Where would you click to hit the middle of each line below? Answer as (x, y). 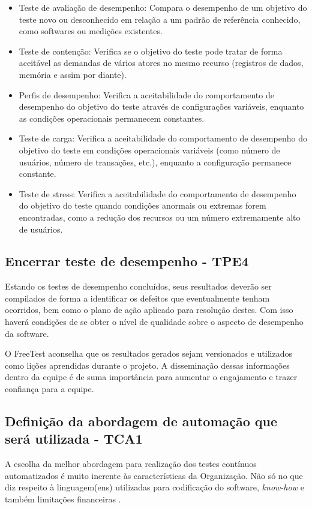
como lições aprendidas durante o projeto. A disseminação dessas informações (147, 365)
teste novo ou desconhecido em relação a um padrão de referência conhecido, (160, 19)
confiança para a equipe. (49, 389)
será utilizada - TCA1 (74, 439)
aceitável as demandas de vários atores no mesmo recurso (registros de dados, (161, 63)
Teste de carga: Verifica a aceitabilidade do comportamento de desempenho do (163, 138)
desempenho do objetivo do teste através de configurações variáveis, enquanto (161, 106)
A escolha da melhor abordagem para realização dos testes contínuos (131, 464)
